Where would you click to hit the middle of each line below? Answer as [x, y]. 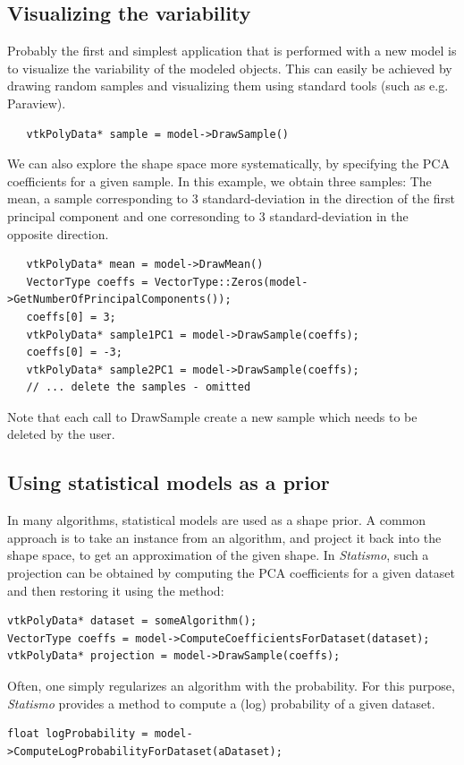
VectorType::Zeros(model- [231, 282]
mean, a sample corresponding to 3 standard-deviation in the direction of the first [232, 198]
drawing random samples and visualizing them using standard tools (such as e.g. [228, 86]
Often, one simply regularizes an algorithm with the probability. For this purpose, [231, 686]
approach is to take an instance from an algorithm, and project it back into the [224, 537]
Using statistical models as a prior [169, 482]
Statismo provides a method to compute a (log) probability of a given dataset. [221, 703]
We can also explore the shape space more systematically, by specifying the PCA [228, 163]
